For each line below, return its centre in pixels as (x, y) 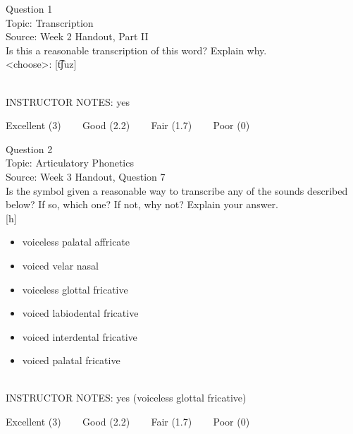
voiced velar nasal (61, 265)
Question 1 (29, 8)
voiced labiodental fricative (80, 313)
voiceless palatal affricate (76, 242)
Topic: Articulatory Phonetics (70, 163)
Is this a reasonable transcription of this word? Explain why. (136, 50)
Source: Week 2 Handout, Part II (77, 36)
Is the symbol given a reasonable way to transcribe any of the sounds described (177, 190)
